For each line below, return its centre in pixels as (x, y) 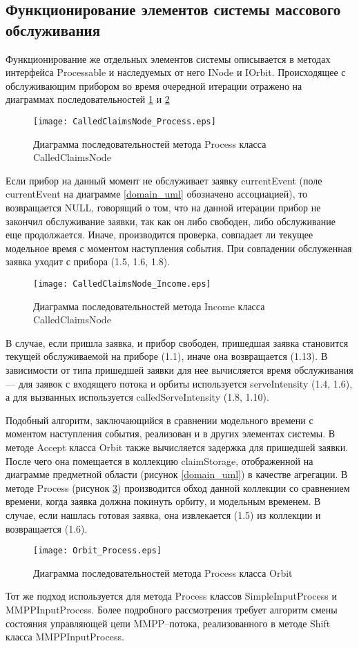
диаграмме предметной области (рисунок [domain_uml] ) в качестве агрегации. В (177, 474)
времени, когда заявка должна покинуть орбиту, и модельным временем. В (163, 501)
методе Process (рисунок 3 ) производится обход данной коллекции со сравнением (178, 487)
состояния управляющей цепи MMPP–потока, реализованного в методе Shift (168, 623)
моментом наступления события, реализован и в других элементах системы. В (171, 433)
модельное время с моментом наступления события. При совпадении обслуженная (179, 248)
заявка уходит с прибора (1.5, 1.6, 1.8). (88, 261)
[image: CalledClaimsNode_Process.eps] (125, 121)
